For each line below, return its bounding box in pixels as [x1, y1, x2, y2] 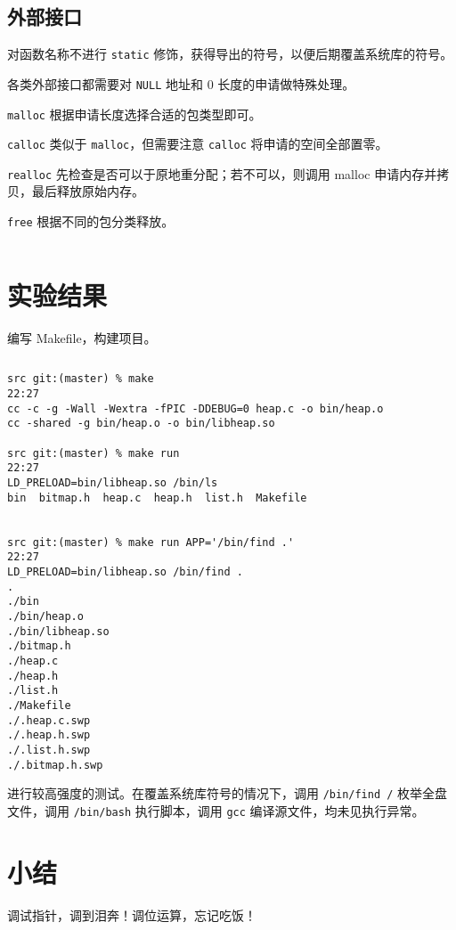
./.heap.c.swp [7, 714, 91, 727]
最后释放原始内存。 [31, 182, 144, 200]
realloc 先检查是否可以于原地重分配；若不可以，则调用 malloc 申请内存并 [7, 164, 437, 183]
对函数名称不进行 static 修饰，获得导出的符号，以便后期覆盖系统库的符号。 [7, 45, 453, 63]
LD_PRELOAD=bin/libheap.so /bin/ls [7, 477, 218, 490]
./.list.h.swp [7, 743, 91, 756]
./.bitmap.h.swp [7, 758, 103, 771]
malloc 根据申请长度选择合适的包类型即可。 [7, 104, 262, 123]
